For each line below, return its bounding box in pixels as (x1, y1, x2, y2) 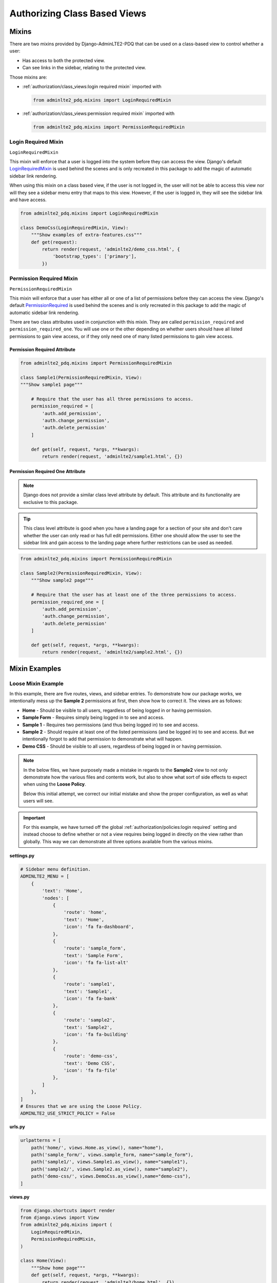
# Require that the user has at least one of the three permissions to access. (31, 592, 237, 598)
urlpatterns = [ (20, 1137, 62, 1143)
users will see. (23, 798, 54, 804)
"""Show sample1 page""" (20, 382, 83, 387)
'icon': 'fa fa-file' (63, 1067, 118, 1073)
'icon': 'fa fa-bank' (63, 996, 118, 1002)
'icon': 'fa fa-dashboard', (63, 924, 134, 930)
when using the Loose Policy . (23, 781, 87, 787)
